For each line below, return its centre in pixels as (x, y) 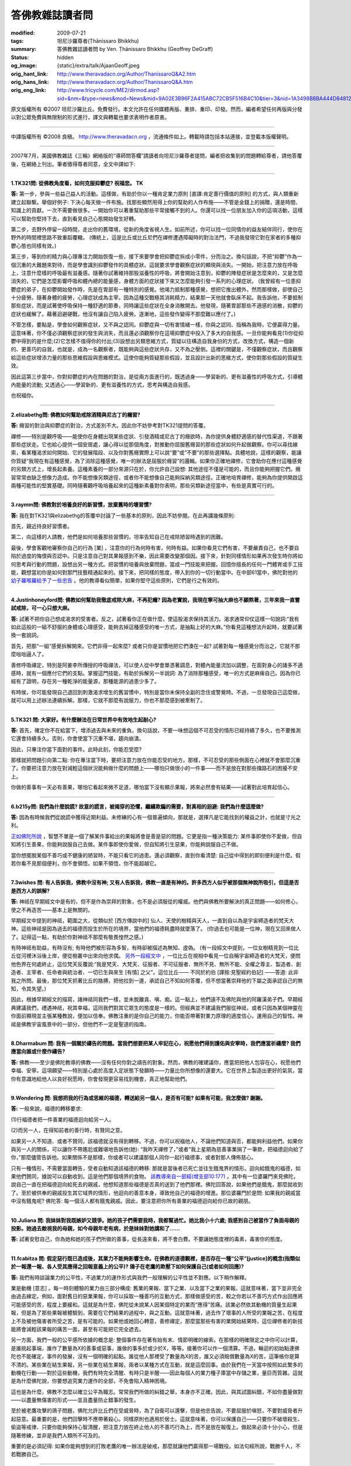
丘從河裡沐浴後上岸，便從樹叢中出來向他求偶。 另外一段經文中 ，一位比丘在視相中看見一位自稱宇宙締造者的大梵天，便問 (156, 956)
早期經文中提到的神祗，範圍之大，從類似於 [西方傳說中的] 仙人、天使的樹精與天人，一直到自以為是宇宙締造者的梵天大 (153, 920)
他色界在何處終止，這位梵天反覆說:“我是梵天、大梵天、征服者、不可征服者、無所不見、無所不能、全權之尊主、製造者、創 (156, 964)
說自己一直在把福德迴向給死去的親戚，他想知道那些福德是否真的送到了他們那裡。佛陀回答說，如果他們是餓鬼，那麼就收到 (157, 1185)
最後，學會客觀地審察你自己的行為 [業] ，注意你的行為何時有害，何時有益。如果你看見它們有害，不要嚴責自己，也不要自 (155, 548)
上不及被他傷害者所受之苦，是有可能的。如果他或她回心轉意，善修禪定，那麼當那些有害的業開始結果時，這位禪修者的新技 (157, 1321)
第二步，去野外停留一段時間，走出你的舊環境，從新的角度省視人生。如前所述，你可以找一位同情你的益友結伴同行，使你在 (157, 229)
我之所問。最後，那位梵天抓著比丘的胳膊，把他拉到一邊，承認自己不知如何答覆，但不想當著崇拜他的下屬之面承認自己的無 (157, 980)
